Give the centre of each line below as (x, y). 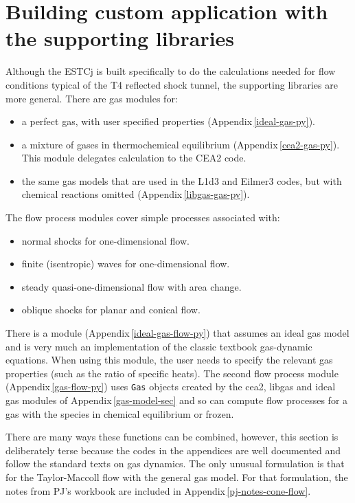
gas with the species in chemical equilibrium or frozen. (120, 413)
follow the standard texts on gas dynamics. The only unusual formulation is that (175, 463)
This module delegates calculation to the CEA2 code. (134, 158)
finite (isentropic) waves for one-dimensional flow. (126, 264)
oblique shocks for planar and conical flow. (111, 310)
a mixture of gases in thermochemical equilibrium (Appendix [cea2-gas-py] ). (181, 144)
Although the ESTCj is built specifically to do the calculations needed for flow (171, 71)
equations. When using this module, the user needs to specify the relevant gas (169, 360)
